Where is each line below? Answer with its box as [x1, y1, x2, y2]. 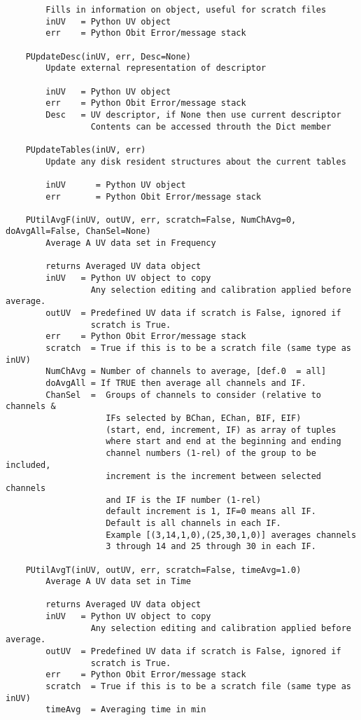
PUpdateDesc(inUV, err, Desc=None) [25, 51, 191, 62]
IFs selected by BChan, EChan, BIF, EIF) [106, 413, 302, 423]
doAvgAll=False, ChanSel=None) [6, 226, 151, 237]
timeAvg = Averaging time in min [45, 705, 206, 715]
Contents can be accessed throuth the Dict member [90, 121, 332, 132]
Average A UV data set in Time [45, 576, 191, 587]
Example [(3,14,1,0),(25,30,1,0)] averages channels [106, 529, 357, 540]
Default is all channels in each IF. [106, 518, 281, 528]
